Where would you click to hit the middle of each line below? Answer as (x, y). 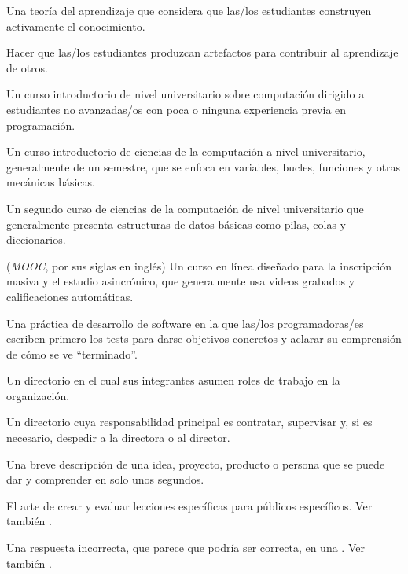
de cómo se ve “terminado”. (72, 353)
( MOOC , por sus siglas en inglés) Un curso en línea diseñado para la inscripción (199, 265)
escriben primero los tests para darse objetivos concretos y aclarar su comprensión (204, 339)
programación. (41, 125)
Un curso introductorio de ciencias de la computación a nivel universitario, (186, 151)
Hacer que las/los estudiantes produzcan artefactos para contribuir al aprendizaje (202, 52)
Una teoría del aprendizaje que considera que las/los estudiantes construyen (189, 10)
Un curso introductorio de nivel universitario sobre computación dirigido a (186, 94)
